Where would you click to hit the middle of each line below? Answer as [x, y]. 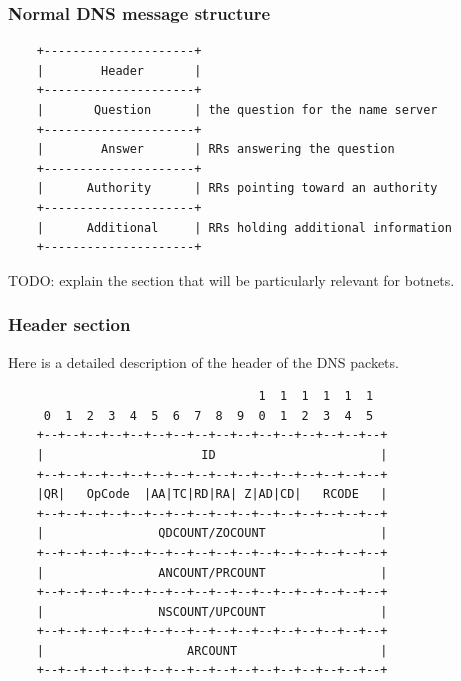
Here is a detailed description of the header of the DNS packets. [203, 361]
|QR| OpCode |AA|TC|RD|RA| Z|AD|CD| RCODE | [212, 494]
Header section [69, 324]
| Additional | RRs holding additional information [244, 227]
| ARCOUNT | [212, 650]
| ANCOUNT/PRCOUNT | [212, 572]
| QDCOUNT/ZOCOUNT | [212, 533]
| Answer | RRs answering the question [215, 149]
